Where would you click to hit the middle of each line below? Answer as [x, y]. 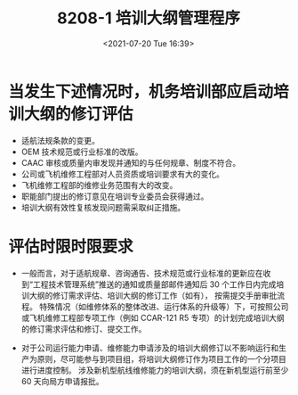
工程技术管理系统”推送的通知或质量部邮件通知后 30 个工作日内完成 [154, 284]
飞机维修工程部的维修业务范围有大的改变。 [99, 185]
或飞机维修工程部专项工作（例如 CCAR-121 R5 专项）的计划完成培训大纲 [153, 317]
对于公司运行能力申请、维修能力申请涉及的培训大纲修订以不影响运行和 [150, 348]
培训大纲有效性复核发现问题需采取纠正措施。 [103, 207]
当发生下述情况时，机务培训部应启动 [141, 91]
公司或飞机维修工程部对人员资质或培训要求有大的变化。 [122, 174]
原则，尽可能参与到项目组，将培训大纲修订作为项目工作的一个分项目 [161, 358]
